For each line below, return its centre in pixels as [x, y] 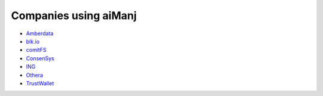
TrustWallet [40, 83]
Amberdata [40, 33]
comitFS [36, 50]
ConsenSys [40, 58]
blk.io [33, 41]
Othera [34, 75]
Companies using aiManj [74, 16]
